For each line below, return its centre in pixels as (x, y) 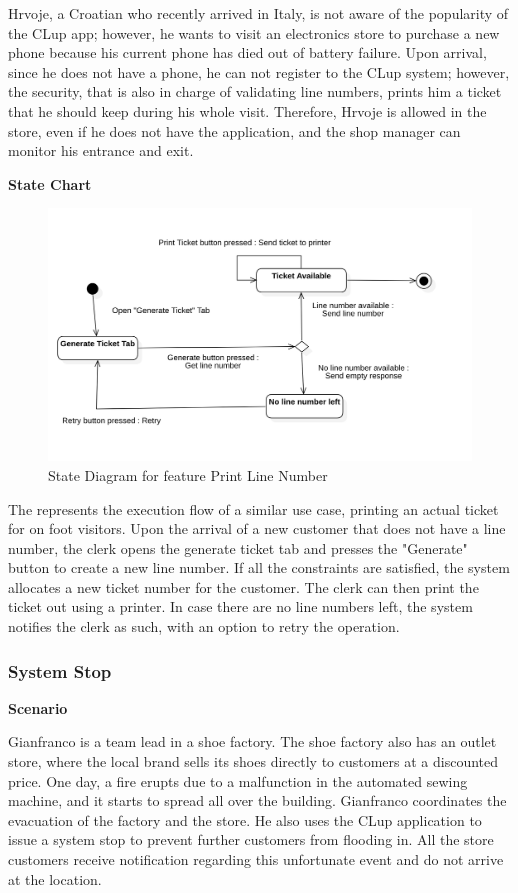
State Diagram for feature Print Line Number (188, 474)
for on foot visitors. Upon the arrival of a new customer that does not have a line (257, 528)
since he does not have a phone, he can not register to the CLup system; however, (259, 71)
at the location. (55, 878)
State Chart (50, 183)
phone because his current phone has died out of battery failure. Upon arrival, (247, 52)
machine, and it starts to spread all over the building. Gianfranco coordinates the (257, 800)
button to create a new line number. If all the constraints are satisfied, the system (259, 567)
